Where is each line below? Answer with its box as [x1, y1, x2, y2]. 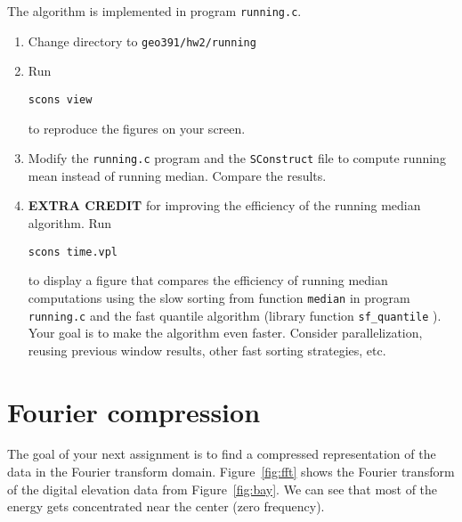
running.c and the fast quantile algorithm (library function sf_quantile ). [28, 306, 442, 324]
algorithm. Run [28, 214, 111, 232]
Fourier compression [7, 393, 261, 429]
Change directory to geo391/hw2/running [28, 31, 256, 50]
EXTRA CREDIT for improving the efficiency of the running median [28, 196, 421, 215]
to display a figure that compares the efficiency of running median [28, 271, 388, 290]
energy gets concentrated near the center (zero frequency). [7, 497, 325, 516]
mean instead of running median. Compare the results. [28, 166, 327, 184]
